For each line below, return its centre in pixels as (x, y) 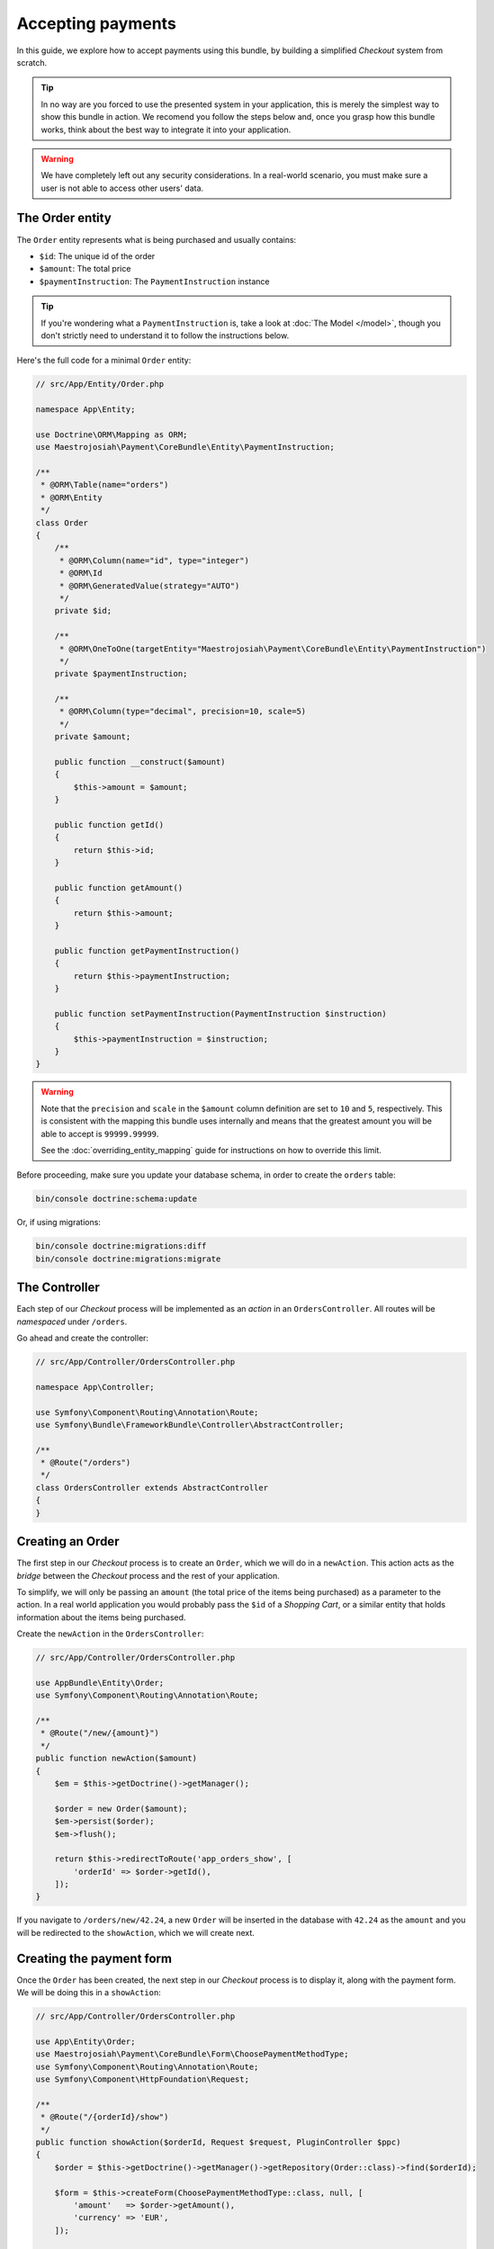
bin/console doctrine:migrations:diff (121, 1246)
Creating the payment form (94, 1958)
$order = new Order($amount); (121, 1809)
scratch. (32, 62)
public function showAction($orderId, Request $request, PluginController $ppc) (218, 2142)
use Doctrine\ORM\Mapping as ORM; (112, 435)
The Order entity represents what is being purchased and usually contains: (157, 239)
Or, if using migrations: (58, 1223)
